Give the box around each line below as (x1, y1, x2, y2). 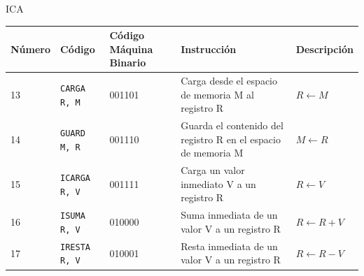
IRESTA (60, 242, 90, 252)
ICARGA (60, 173, 90, 183)
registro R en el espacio (181, 131, 281, 146)
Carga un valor (181, 163, 245, 177)
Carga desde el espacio (181, 73, 277, 88)
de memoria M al (181, 87, 254, 101)
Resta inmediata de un (181, 238, 278, 253)
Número (10, 41, 51, 56)
